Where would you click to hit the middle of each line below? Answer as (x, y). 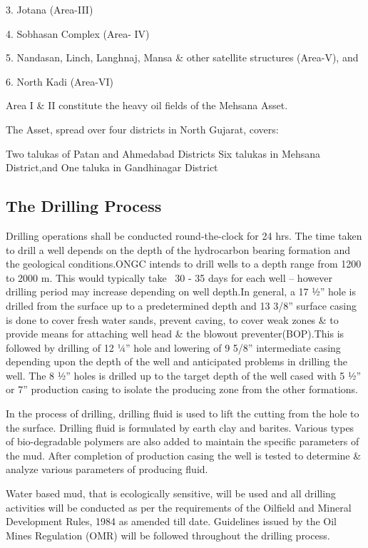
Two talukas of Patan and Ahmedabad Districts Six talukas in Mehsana (163, 153)
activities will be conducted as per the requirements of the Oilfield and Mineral (179, 507)
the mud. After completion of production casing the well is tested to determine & (184, 455)
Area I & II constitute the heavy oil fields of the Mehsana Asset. (147, 105)
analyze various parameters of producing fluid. (107, 469)
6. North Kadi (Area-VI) (60, 81)
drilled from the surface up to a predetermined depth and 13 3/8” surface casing (182, 305)
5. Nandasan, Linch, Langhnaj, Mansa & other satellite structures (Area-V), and (182, 57)
